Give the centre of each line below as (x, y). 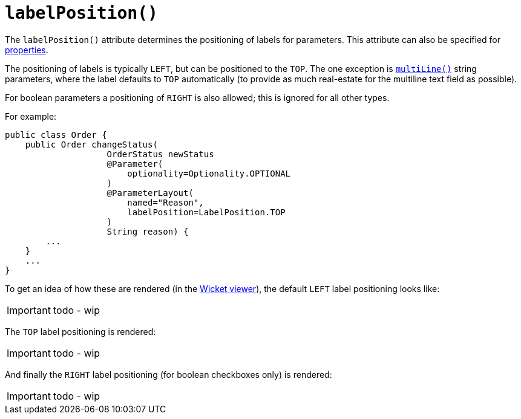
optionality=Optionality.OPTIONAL (209, 173)
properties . (27, 50)
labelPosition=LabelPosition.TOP (206, 212)
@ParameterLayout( (150, 193)
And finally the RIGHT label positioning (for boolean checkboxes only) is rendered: (169, 374)
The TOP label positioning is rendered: (80, 331)
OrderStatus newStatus (160, 154)
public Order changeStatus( (91, 144)
